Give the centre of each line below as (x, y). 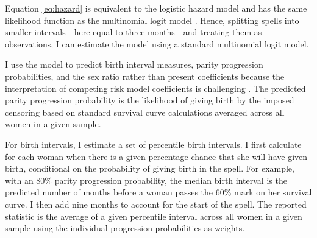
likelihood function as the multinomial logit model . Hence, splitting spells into (152, 20)
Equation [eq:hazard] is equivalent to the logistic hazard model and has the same (156, 8)
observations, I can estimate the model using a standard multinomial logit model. (157, 44)
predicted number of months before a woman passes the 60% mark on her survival (158, 192)
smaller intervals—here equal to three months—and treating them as (134, 32)
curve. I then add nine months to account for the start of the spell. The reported (156, 204)
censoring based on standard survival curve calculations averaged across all (145, 112)
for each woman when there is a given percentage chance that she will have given (156, 156)
